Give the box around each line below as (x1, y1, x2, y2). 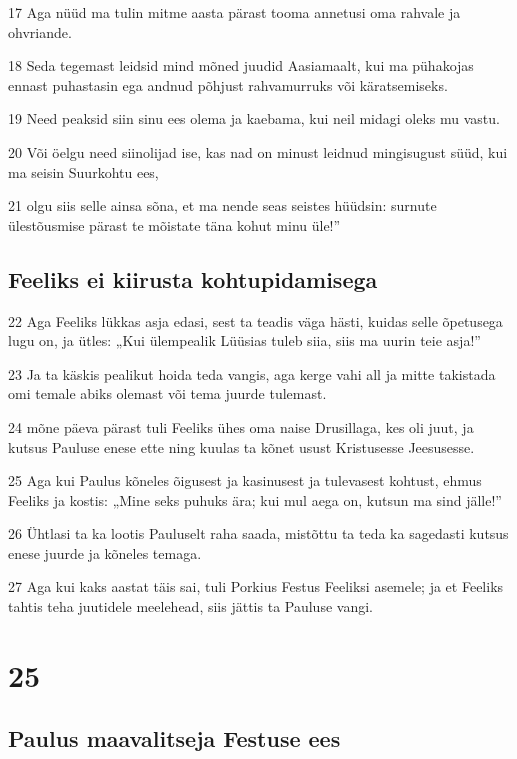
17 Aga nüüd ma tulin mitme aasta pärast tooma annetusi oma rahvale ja (8, 2, 461, 22)
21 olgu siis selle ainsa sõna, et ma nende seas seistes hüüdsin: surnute (8, 195, 437, 216)
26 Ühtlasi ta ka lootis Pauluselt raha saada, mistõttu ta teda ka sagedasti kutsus (8, 523, 509, 544)
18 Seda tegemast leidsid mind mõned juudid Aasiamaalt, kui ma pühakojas (8, 55, 474, 76)
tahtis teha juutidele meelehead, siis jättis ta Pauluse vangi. (8, 596, 373, 617)
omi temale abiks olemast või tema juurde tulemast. (8, 383, 327, 404)
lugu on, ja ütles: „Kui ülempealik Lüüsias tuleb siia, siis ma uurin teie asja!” (8, 330, 481, 351)
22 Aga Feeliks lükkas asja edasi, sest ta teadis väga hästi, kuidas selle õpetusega (8, 310, 503, 331)
